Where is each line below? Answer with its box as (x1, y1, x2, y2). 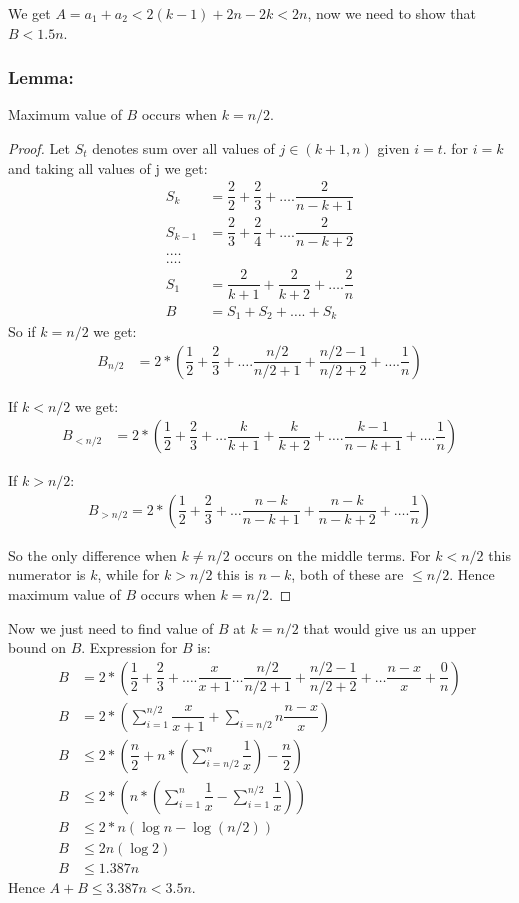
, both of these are (291, 564, 404, 585)
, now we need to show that (307, 3, 476, 23)
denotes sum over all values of (92, 138, 275, 158)
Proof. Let (8, 138, 70, 158)
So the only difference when (8, 544, 177, 565)
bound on (8, 637, 66, 658)
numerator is (8, 564, 86, 585)
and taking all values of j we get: (8, 157, 208, 178)
